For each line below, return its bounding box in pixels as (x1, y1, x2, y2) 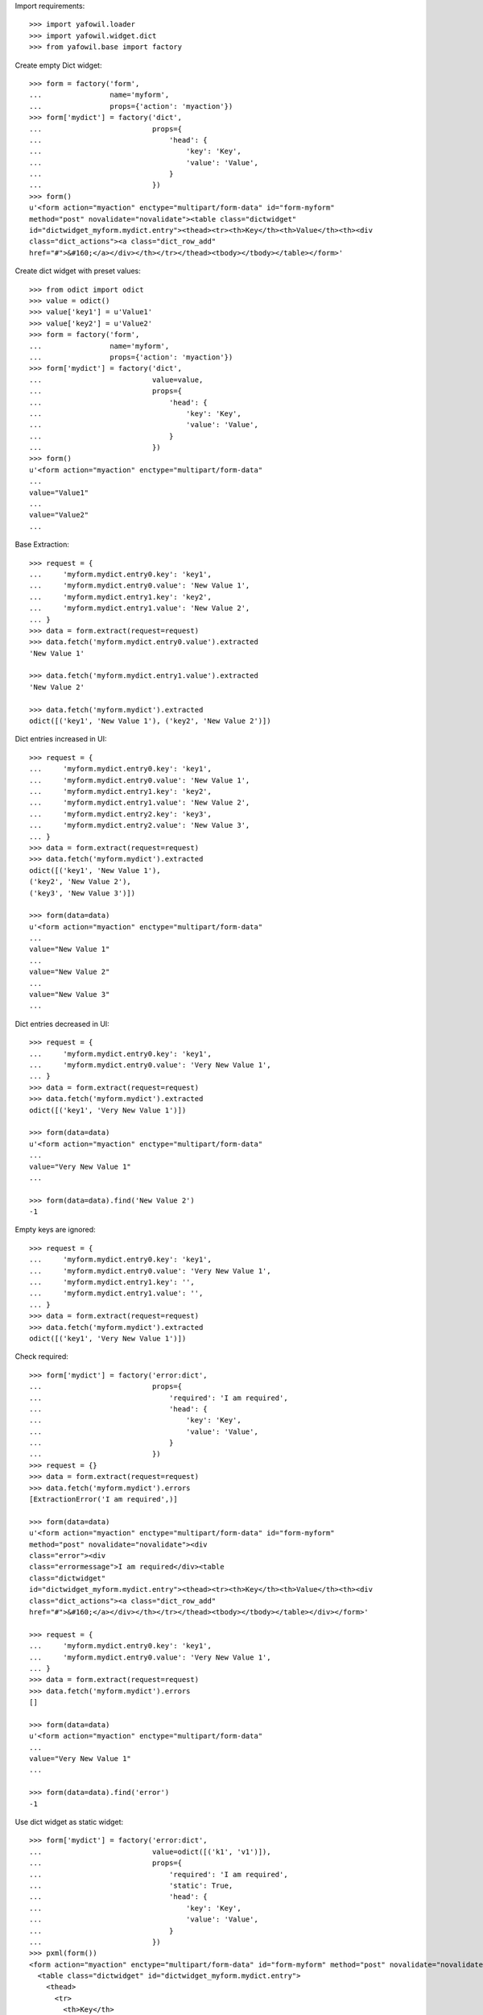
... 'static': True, (29, 1880, 233, 1890)
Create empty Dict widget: (14, 60, 102, 70)
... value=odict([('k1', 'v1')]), (29, 1847, 271, 1856)
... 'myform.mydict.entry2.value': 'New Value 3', (29, 821, 250, 830)
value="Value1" (29, 488, 89, 497)
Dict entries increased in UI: (14, 734, 108, 744)
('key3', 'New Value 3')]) (29, 888, 136, 898)
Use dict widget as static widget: (14, 1817, 124, 1826)
